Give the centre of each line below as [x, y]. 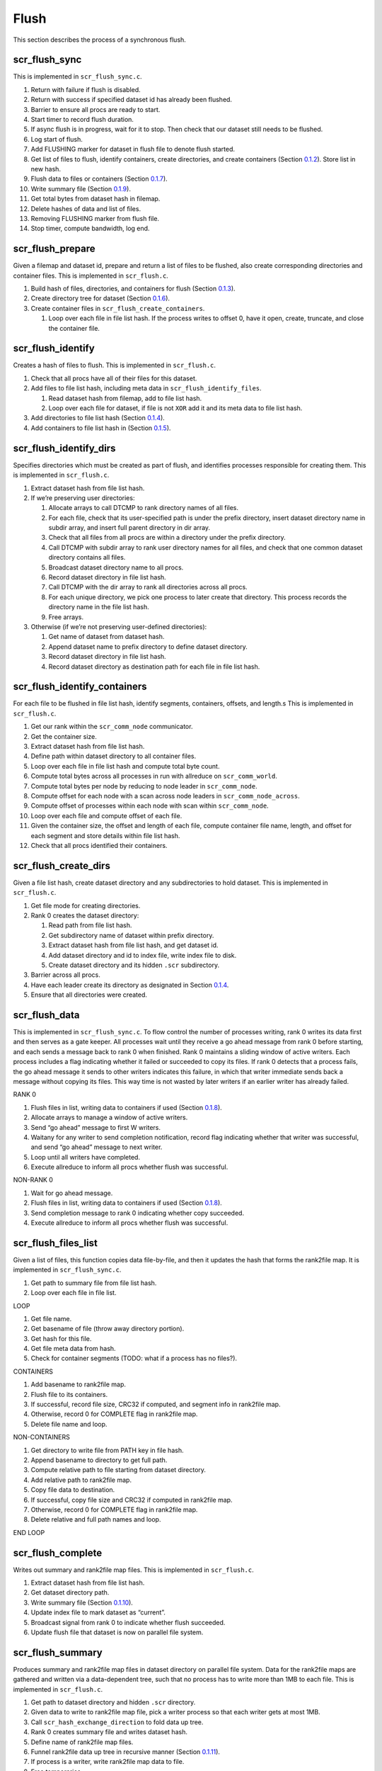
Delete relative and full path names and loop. [96, 1520]
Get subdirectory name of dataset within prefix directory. [131, 935]
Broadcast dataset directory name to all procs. [116, 567]
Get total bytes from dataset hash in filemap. [95, 199]
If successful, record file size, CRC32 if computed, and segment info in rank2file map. [156, 1404]
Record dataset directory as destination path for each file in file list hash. [154, 667]
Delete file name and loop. [69, 1424]
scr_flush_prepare [54, 249]
